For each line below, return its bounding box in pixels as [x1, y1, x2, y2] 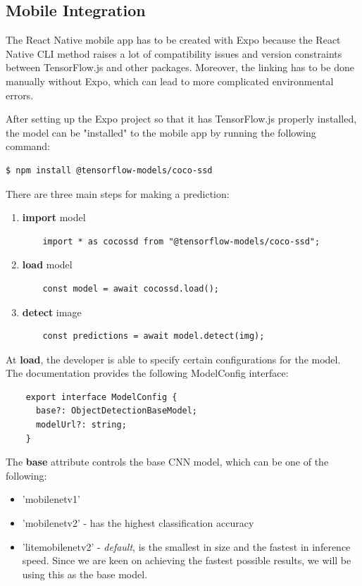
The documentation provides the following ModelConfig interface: [6, 366, 289, 380]
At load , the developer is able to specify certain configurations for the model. [6, 351, 341, 366]
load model [22, 257, 73, 272]
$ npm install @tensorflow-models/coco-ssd [6, 165, 213, 175]
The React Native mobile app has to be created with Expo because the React [6, 32, 341, 47]
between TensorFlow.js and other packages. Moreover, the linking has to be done [6, 60, 354, 75]
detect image [22, 304, 82, 319]
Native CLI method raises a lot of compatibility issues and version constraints [6, 46, 342, 61]
